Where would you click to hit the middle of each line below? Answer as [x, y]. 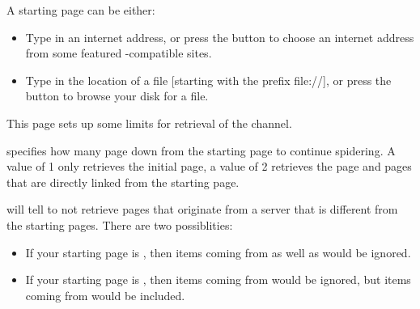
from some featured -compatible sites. [119, 53]
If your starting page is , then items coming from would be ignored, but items [218, 279]
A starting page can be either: [81, 10]
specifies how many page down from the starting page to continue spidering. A [201, 150]
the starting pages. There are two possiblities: [120, 224]
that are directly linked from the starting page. [123, 182]
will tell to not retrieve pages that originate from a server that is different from [202, 209]
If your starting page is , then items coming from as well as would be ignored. [218, 252]
